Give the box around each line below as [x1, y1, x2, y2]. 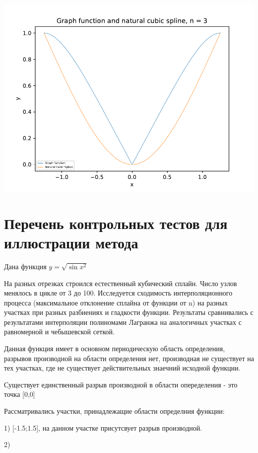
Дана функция [4, 261, 47, 271]
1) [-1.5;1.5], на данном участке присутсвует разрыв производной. [4, 422, 202, 433]
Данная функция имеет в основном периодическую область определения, [4, 343, 225, 354]
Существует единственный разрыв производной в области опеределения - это [4, 379, 238, 389]
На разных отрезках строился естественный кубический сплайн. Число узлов [4, 278, 237, 288]
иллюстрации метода [4, 232, 138, 252]
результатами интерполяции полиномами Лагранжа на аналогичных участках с [4, 316, 242, 327]
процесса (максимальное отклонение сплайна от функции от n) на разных [4, 297, 228, 307]
